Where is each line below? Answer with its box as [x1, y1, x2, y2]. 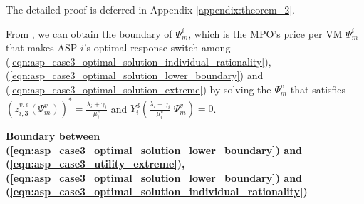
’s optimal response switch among [83, 40, 231, 55]
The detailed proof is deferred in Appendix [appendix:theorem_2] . [6, 2, 295, 16]
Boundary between [6, 128, 100, 143]
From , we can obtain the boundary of [6, 26, 172, 41]
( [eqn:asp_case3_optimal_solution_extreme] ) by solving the [6, 81, 271, 96]
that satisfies [290, 81, 346, 96]
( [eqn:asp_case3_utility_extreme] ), [6, 156, 185, 171]
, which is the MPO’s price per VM [188, 26, 343, 41]
